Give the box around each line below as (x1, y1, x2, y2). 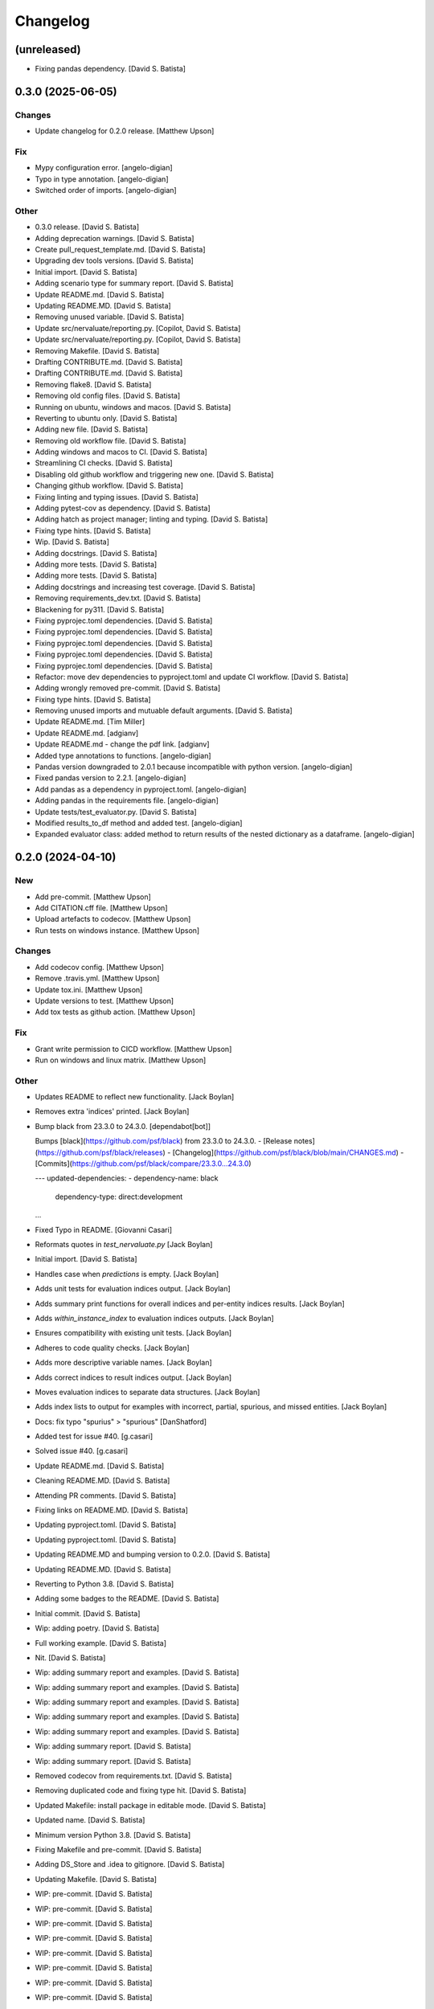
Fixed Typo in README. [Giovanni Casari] (35, 1225, 173, 1234)
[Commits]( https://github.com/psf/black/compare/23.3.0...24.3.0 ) (35, 1159, 252, 1168)
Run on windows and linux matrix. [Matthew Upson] (35, 1055, 207, 1065)
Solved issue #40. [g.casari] (35, 1446, 129, 1456)
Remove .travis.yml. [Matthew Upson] (35, 973, 160, 984)
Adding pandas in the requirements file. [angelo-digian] (35, 796, 219, 805)
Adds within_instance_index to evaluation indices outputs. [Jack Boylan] (35, 1313, 275, 1323)
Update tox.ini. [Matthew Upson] (35, 984, 143, 994)
